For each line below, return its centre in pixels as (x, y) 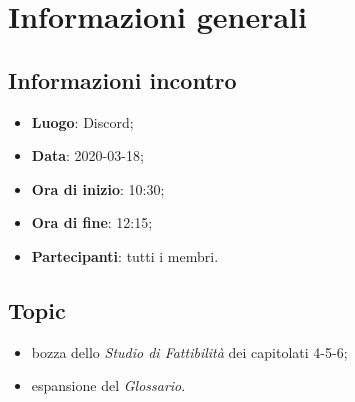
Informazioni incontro (122, 79)
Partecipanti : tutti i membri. (125, 255)
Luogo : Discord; (82, 121)
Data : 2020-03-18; (87, 155)
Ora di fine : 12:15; (92, 222)
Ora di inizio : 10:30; (98, 188)
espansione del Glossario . (108, 385)
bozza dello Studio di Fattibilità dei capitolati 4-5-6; (189, 351)
